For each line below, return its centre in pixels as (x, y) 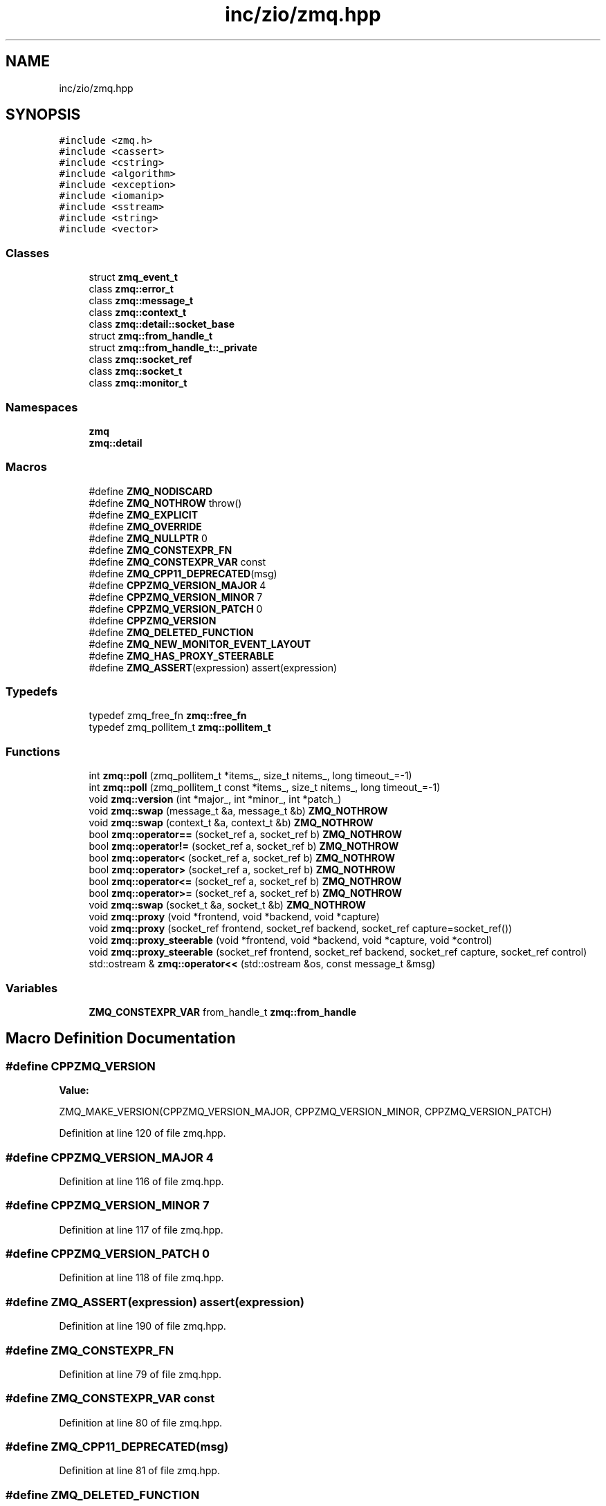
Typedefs (32, 692)
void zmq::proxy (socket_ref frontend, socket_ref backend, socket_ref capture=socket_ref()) (301, 929)
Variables (32, 988)
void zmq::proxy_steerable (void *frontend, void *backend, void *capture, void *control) (291, 940)
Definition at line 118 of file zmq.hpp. (141, 1278)
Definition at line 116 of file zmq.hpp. (141, 1181)
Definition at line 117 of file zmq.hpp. (141, 1229)
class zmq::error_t (131, 289)
